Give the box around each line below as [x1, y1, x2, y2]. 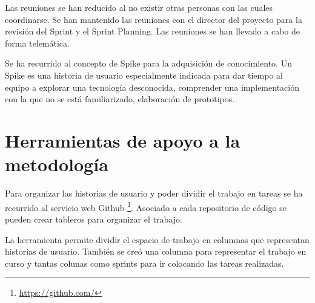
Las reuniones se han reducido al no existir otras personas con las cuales [5, 1, 273, 13]
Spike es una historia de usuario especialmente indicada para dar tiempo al [5, 68, 283, 81]
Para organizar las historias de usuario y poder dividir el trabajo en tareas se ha [5, 187, 303, 200]
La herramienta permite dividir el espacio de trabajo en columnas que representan [5, 233, 310, 246]
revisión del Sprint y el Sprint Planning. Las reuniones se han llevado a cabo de [5, 25, 300, 37]
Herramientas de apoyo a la [5, 128, 240, 152]
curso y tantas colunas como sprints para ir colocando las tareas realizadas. [5, 256, 284, 269]
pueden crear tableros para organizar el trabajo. [5, 212, 182, 225]
